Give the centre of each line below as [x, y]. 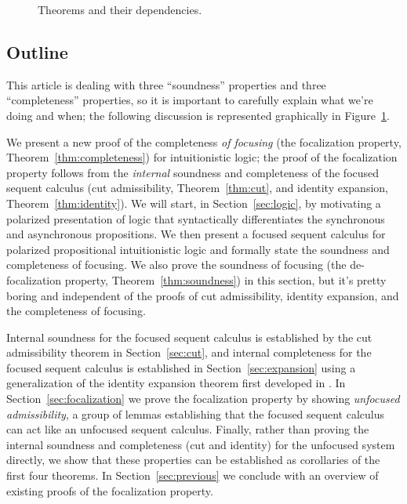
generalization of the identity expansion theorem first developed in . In [176, 383]
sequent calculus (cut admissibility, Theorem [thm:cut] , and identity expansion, [197, 188]
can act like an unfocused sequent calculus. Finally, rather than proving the [188, 429]
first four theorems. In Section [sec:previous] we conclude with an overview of [193, 475]
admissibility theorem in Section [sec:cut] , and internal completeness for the [189, 352]
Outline [37, 51]
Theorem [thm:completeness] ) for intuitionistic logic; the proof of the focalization [202, 157]
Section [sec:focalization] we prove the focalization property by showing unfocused [203, 399]
